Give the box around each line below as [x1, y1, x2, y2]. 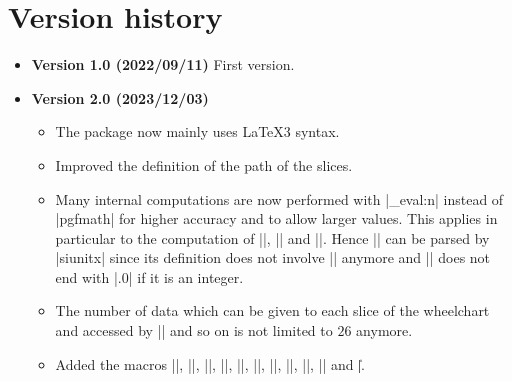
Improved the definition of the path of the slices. [55, 154, 353, 175]
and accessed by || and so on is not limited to [55, 320, 333, 341]
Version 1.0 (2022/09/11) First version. [31, 54, 295, 75]
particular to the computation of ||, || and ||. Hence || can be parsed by [55, 227, 490, 248]
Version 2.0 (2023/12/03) [31, 87, 209, 108]
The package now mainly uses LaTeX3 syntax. [55, 121, 340, 142]
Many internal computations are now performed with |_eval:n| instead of [55, 188, 504, 209]
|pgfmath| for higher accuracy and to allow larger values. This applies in [55, 208, 498, 229]
